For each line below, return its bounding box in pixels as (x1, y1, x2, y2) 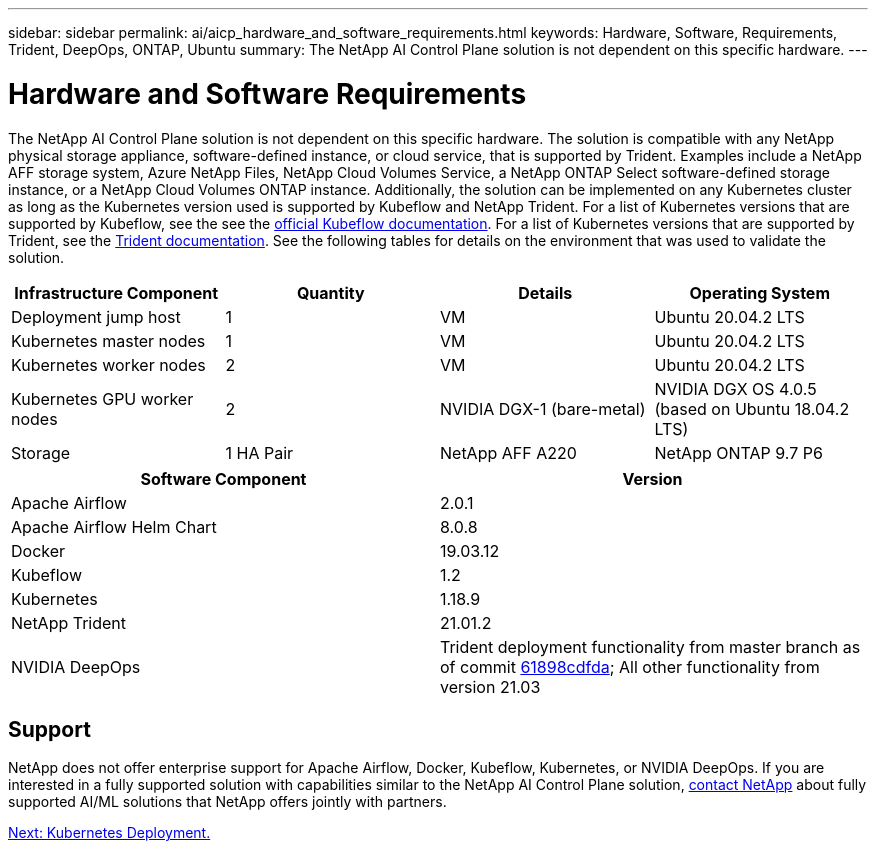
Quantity (296, 282, 365, 303)
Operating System (689, 282, 830, 303)
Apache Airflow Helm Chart (11, 516, 217, 537)
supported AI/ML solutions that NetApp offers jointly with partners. (8, 793, 447, 811)
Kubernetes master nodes (11, 330, 206, 351)
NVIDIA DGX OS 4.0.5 (654, 378, 817, 399)
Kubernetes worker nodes (11, 354, 206, 375)
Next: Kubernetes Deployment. (8, 824, 211, 842)
